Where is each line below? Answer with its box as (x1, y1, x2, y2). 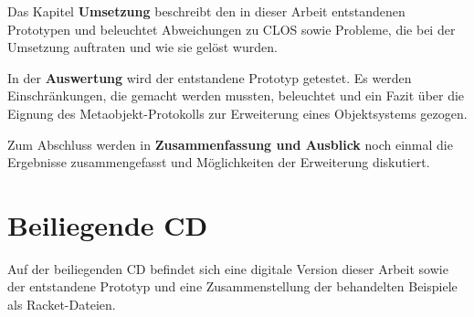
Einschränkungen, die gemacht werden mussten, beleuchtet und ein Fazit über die (7, 86, 465, 105)
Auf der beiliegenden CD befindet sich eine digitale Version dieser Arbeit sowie (7, 259, 448, 278)
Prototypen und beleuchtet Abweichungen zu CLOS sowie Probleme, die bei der (7, 19, 456, 38)
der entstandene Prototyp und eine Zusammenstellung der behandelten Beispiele (7, 277, 458, 296)
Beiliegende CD (7, 206, 208, 243)
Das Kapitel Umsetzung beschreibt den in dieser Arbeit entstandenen (7, 2, 406, 20)
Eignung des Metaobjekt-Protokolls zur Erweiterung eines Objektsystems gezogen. (7, 103, 468, 122)
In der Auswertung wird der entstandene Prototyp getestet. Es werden (7, 68, 412, 87)
